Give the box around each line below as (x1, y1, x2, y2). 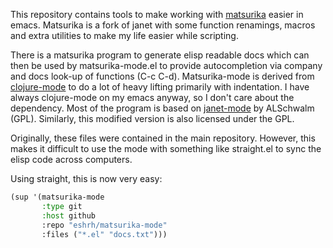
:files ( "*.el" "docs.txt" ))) (41, 229, 168, 239)
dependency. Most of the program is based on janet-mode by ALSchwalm (10, 102, 315, 114)
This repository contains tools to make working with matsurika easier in (10, 9, 304, 20)
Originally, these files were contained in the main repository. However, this (10, 132, 316, 144)
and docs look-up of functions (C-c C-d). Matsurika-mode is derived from (10, 70, 315, 82)
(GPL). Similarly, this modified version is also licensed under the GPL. (10, 113, 295, 124)
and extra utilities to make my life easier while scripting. (10, 30, 239, 41)
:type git (41, 201, 83, 211)
